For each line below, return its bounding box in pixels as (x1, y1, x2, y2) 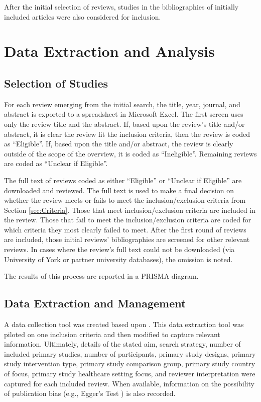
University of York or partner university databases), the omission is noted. (4, 254, 233, 264)
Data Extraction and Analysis (4, 41, 215, 61)
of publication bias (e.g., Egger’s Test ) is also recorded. (4, 388, 176, 398)
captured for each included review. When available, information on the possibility (4, 378, 254, 388)
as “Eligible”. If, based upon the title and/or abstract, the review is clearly (4, 138, 233, 149)
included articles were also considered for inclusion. (4, 11, 161, 22)
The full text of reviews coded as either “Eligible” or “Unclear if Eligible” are (4, 175, 242, 185)
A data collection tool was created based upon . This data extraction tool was (4, 319, 244, 330)
